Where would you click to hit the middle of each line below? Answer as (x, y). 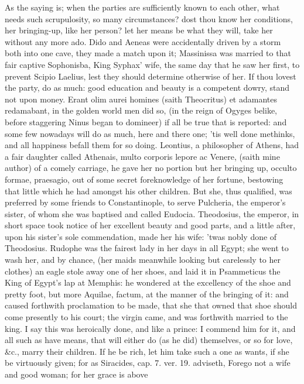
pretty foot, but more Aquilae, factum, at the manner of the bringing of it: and (147, 294)
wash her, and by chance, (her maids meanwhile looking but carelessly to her (143, 260)
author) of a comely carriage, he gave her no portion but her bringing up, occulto (151, 168)
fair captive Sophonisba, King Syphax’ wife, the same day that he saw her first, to (152, 64)
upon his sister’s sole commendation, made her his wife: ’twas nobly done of (141, 236)
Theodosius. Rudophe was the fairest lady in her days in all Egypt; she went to (147, 248)
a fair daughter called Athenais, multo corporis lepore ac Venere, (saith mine (142, 156)
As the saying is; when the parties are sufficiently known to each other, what (142, 7)
